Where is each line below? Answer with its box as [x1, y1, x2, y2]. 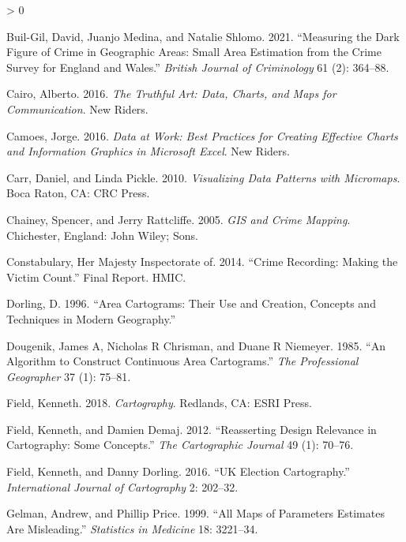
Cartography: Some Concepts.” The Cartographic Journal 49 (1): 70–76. [6, 436, 354, 453]
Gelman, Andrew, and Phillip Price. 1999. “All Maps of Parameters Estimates [6, 505, 385, 521]
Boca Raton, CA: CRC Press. [6, 185, 150, 201]
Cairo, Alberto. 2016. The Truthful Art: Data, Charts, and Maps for [6, 85, 336, 102]
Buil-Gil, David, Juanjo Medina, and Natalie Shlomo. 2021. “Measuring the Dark [6, 28, 400, 44]
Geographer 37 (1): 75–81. [6, 368, 131, 384]
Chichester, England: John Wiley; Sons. [6, 226, 198, 243]
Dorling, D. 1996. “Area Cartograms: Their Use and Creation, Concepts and [6, 295, 376, 312]
